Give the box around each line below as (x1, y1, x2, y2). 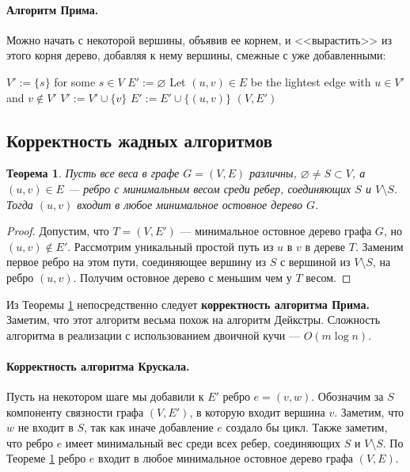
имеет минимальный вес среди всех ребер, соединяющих (65, 434, 340, 451)
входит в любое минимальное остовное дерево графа (98, 450, 353, 466)
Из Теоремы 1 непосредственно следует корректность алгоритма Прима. (6, 295, 370, 312)
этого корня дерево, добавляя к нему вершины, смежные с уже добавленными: (6, 47, 386, 63)
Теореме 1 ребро (6, 450, 86, 466)
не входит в (17, 419, 74, 436)
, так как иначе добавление (84, 419, 214, 436)
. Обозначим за (311, 388, 384, 405)
